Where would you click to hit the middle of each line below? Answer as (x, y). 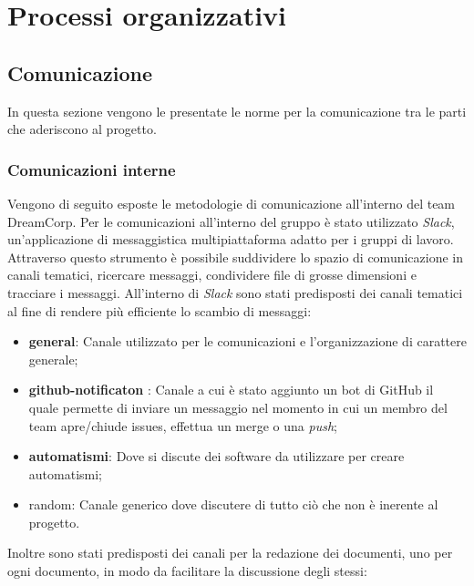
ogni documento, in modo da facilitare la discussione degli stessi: (187, 571)
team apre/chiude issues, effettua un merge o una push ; (183, 425)
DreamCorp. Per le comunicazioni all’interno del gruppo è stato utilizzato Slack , (231, 221)
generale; (53, 359)
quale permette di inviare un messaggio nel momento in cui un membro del (238, 407)
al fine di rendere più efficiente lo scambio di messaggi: (160, 310)
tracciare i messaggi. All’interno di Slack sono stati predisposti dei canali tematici (235, 292)
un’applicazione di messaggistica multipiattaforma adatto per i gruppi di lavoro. (231, 239)
